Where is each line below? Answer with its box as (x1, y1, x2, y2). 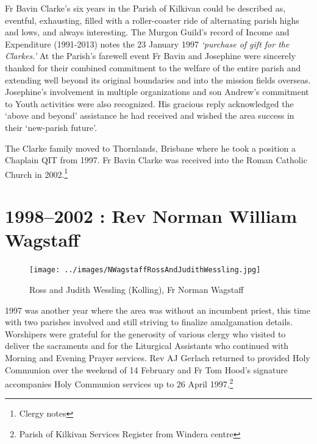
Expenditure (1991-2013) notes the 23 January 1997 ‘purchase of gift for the (5, 37, 290, 50)
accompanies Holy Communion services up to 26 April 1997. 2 (5, 376, 233, 390)
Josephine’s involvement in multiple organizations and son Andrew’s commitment (5, 85, 309, 98)
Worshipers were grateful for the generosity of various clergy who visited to (5, 327, 286, 340)
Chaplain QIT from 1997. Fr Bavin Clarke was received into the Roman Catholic (5, 153, 307, 166)
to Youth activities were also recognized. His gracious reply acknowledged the (5, 97, 294, 110)
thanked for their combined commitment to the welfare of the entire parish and (5, 61, 301, 74)
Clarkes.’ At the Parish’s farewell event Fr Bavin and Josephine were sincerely (5, 49, 296, 62)
